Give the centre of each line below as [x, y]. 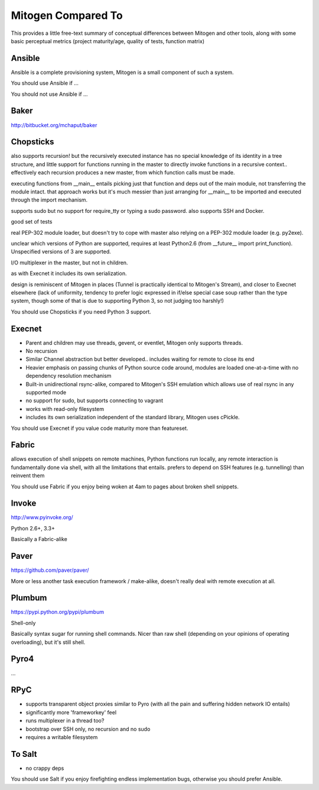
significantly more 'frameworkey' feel [71, 712]
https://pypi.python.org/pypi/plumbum [58, 612]
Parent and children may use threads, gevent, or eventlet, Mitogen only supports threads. [134, 342]
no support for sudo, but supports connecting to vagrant [95, 401]
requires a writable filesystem [62, 737]
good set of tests [32, 222]
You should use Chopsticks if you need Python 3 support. [81, 312]
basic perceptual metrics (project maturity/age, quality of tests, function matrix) [108, 41]
